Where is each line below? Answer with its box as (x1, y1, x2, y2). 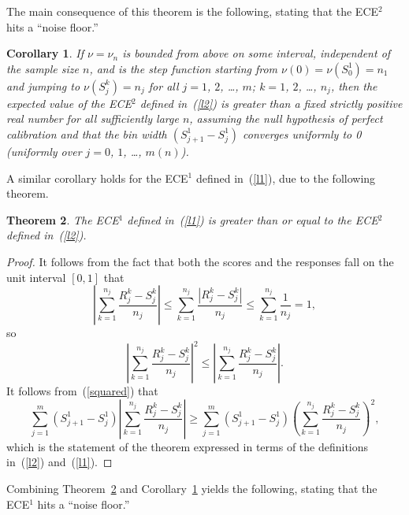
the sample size (6, 60, 79, 76)
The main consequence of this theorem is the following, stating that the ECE (6, 3, 379, 19)
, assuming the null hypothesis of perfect (189, 110, 383, 127)
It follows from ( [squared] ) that (6, 383, 158, 399)
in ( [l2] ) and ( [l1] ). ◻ (6, 454, 113, 470)
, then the (330, 77, 377, 94)
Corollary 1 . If (6, 45, 84, 61)
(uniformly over (6, 143, 82, 159)
